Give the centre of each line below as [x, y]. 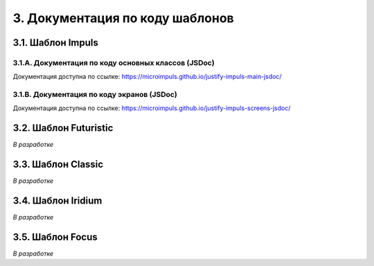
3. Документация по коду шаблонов [124, 18]
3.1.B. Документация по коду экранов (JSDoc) [95, 95]
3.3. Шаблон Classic [58, 165]
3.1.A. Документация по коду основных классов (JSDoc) [114, 62]
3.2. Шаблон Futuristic [63, 128]
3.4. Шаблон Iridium [57, 201]
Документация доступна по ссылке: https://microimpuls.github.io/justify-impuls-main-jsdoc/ [147, 77]
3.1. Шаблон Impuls [55, 43]
